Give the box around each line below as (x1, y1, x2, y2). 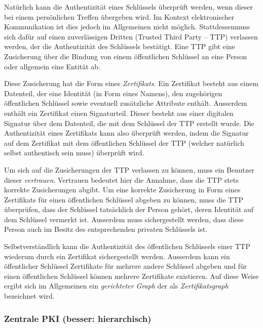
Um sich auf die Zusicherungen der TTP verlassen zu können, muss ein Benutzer (4, 164, 254, 175)
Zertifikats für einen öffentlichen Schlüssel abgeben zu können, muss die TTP (4, 194, 243, 204)
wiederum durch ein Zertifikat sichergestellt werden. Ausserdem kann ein (4, 251, 230, 261)
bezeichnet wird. (4, 291, 55, 301)
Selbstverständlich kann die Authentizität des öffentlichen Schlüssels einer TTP (4, 241, 250, 252)
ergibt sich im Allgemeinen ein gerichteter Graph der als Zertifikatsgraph (4, 280, 229, 291)
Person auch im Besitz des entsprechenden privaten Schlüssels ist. (4, 224, 208, 234)
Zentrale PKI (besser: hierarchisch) (4, 312, 152, 324)
